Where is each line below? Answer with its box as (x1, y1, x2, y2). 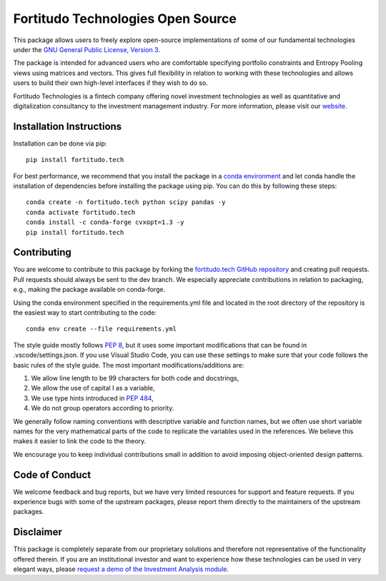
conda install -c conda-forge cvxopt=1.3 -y (26, 218, 185, 226)
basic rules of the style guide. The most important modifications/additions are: (13, 360, 244, 369)
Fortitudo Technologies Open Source (13, 11, 237, 26)
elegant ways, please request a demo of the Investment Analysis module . (13, 565, 229, 574)
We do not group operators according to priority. (31, 404, 174, 413)
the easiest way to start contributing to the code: (13, 308, 157, 317)
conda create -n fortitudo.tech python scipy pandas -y (26, 198, 226, 206)
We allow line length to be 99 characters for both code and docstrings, (31, 373, 239, 382)
